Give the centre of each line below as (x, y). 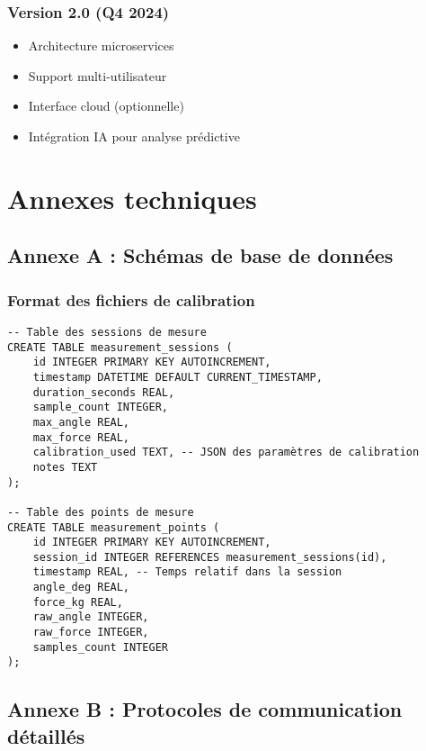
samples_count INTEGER (100, 647)
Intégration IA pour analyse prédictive (134, 136)
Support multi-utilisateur (98, 75)
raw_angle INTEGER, (91, 617)
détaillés (46, 735)
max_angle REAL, (81, 422)
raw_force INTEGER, (91, 633)
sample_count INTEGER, (100, 407)
